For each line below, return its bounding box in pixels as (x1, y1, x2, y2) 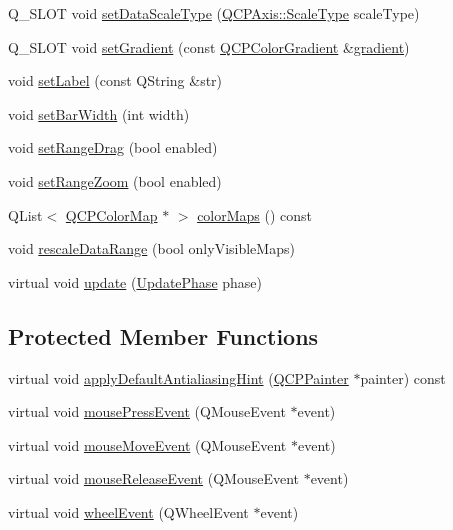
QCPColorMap (65, 204, 158, 225)
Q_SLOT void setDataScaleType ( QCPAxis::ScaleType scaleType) (8, 3, 420, 23)
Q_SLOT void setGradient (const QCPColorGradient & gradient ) (8, 36, 410, 57)
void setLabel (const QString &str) (8, 70, 223, 91)
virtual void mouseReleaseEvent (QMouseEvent (8, 468, 299, 489)
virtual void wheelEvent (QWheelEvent (8, 501, 249, 522)
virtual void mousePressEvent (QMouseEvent (8, 401, 286, 422)
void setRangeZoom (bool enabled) (8, 170, 222, 191)
